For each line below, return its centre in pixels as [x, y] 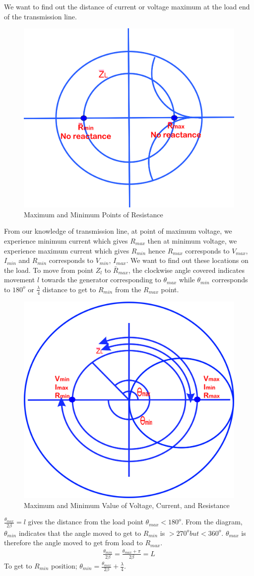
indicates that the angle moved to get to [80, 533]
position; [64, 566]
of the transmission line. [40, 16]
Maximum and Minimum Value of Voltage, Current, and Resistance [127, 505]
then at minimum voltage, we [192, 240]
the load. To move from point [49, 270]
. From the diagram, [212, 522]
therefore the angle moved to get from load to [73, 543]
